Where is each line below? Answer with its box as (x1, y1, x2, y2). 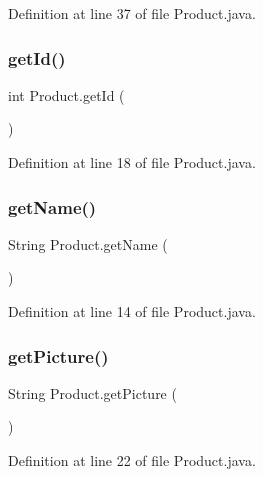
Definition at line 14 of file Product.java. (8, 301, 256, 321)
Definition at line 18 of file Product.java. (8, 152, 256, 172)
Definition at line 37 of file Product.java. (8, 3, 256, 23)
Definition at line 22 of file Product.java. (8, 450, 256, 470)
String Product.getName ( (8, 233, 168, 254)
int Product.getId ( (8, 84, 125, 105)
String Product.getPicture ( (8, 382, 177, 403)
